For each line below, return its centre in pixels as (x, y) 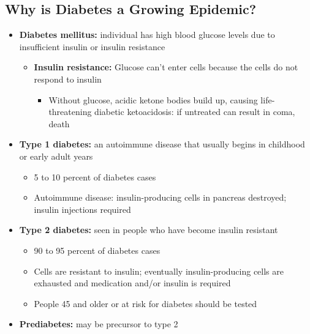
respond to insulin (68, 79)
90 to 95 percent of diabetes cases (97, 250)
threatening (70, 112)
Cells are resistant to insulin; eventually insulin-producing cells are (159, 271)
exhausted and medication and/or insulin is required (132, 283)
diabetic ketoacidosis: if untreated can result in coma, (195, 112)
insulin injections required (82, 209)
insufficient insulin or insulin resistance (92, 46)
